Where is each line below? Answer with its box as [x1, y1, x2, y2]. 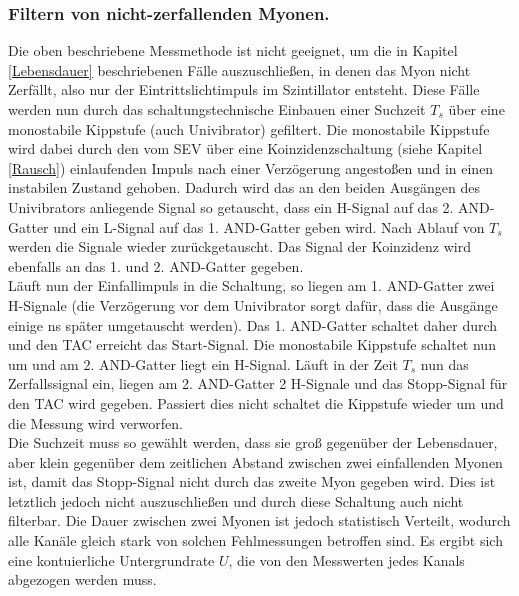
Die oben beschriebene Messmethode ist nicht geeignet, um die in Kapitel [8, 40, 458, 61]
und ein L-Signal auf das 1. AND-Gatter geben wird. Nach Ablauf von [53, 216, 485, 237]
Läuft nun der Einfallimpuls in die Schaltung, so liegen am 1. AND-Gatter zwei [8, 275, 495, 296]
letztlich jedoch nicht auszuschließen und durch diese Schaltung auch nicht [8, 490, 464, 511]
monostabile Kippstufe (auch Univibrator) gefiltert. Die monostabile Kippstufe [8, 118, 490, 139]
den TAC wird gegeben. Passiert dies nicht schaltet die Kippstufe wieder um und [8, 392, 504, 413]
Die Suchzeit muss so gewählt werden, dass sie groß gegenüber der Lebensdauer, [8, 432, 498, 453]
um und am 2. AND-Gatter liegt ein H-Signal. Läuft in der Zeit [8, 353, 398, 374]
